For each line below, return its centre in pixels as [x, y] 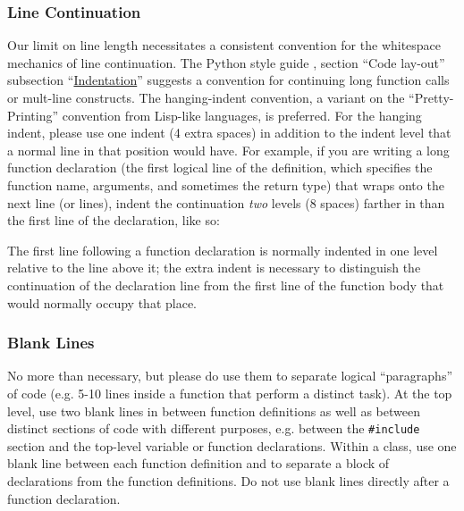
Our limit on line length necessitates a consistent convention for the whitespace [224, 45]
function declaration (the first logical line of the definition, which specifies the [220, 168]
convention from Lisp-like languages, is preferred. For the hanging [242, 115]
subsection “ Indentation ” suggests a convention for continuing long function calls [228, 80]
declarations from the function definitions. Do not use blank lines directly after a [228, 480]
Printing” [33, 115]
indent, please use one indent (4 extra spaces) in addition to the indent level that [229, 133]
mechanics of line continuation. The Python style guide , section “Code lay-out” [226, 62]
